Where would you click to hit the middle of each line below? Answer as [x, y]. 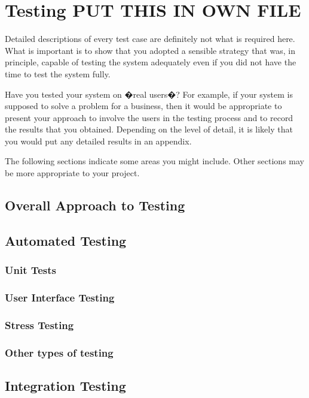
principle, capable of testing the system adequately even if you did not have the [151, 62]
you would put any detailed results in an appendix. [98, 141]
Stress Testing [39, 325]
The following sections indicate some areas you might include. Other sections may [154, 161]
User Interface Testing [60, 297]
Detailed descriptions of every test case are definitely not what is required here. [150, 39]
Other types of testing [59, 352]
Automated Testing [66, 240]
